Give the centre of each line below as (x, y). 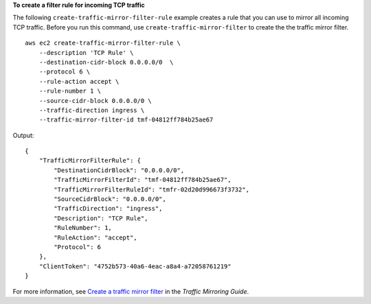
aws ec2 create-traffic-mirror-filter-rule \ (103, 43)
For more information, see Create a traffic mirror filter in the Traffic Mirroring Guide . (131, 291)
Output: (23, 135)
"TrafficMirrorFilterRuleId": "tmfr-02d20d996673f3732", (152, 189)
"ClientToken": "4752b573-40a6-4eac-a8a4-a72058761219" (135, 266)
